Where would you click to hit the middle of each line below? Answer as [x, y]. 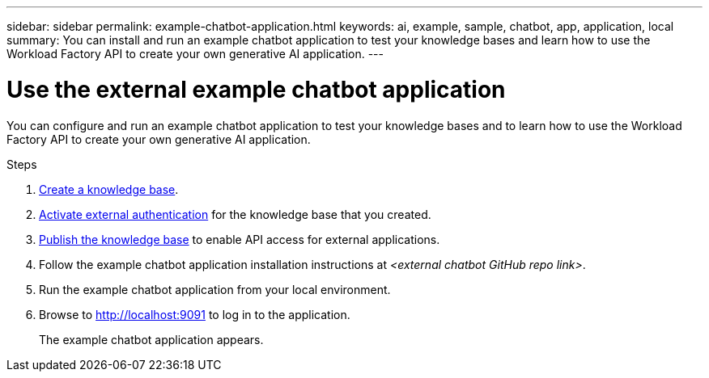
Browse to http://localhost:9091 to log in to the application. [195, 314]
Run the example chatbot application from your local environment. [215, 289]
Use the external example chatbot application [256, 89]
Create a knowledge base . [109, 189]
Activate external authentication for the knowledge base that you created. [235, 214]
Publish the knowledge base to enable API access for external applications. [240, 239]
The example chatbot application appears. [151, 339]
